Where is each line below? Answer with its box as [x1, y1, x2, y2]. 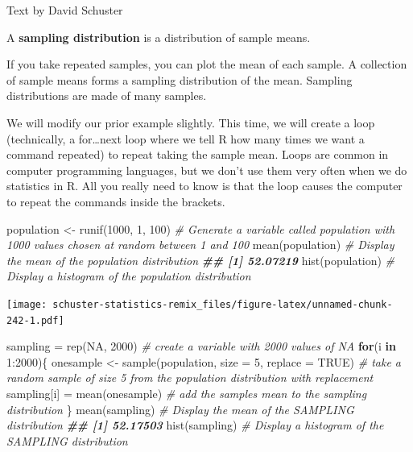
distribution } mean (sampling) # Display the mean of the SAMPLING [6, 400, 354, 417]
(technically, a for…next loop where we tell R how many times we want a [6, 130, 365, 147]
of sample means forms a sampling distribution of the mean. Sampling [6, 71, 353, 88]
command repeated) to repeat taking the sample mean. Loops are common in [6, 146, 389, 163]
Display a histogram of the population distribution [6, 267, 251, 284]
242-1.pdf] [6, 314, 64, 326]
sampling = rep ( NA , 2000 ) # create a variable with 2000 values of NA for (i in [6, 338, 396, 355]
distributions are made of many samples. [6, 87, 207, 104]
